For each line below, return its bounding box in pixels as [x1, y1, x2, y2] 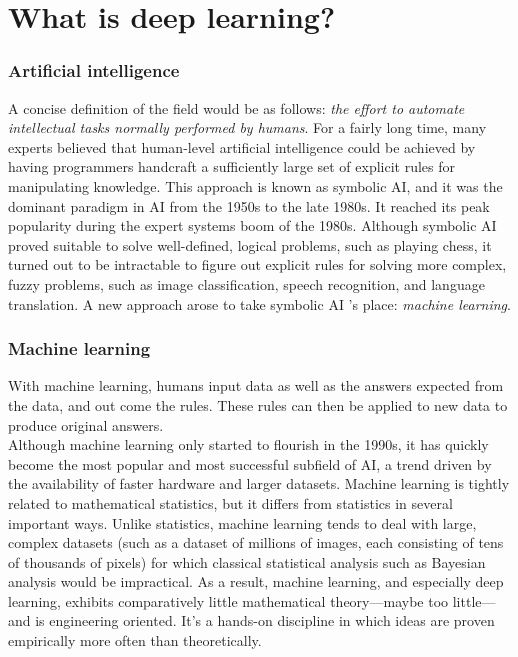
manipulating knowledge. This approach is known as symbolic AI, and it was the [8, 175, 503, 196]
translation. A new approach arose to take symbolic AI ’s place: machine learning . [8, 293, 511, 314]
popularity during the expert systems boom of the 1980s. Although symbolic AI [8, 215, 497, 236]
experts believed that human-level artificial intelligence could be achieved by [8, 136, 476, 157]
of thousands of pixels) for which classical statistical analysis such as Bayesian [8, 551, 486, 572]
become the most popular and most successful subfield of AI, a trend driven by [8, 453, 492, 474]
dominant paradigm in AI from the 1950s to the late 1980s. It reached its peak [8, 195, 490, 216]
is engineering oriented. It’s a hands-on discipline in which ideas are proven [35, 610, 495, 631]
